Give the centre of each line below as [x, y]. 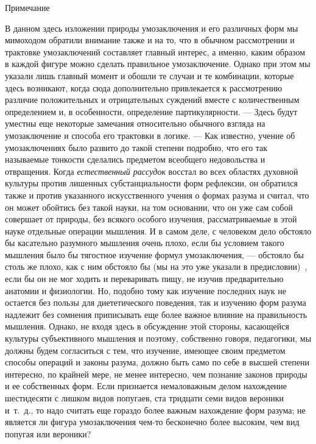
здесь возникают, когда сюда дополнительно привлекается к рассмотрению [144, 87]
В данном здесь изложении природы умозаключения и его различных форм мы [152, 28]
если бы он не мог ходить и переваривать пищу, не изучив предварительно [144, 279]
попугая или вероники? [48, 433]
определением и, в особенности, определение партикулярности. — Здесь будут [151, 111]
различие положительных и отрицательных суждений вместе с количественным [152, 100]
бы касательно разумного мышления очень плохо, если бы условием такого [145, 243]
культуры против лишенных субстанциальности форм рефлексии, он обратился [152, 183]
